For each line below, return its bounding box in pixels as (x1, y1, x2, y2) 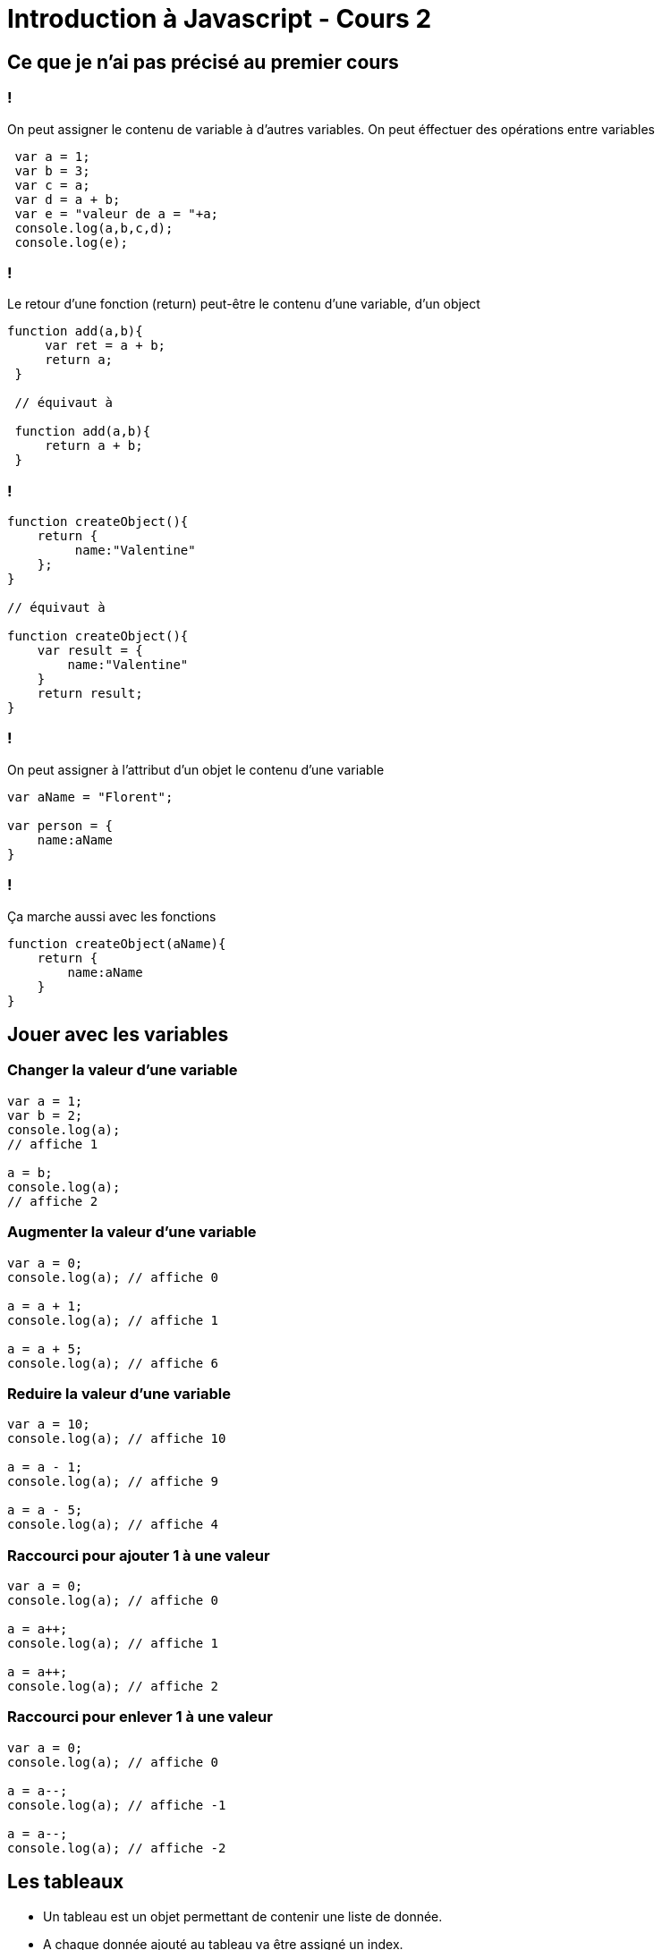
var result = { (37, 643, 143, 658)
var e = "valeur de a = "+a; (14, 206, 219, 221)
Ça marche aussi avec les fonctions (7, 908, 216, 924)
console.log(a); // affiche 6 (7, 1355, 219, 1370)
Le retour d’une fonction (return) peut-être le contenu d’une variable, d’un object (7, 296, 480, 312)
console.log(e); (14, 234, 128, 250)
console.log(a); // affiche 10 (7, 1431, 226, 1446)
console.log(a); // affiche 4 (7, 1517, 219, 1532)
